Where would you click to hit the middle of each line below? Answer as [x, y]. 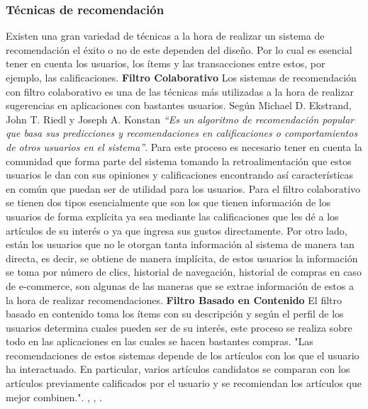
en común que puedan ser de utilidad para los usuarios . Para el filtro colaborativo [183, 188]
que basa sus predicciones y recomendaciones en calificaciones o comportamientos [182, 133]
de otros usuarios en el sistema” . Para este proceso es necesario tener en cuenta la [184, 146]
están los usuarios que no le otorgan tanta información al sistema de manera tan [180, 244]
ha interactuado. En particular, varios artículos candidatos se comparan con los [178, 369]
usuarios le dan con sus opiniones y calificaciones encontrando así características [180, 175]
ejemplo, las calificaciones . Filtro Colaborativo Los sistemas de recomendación [181, 77]
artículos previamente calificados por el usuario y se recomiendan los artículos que [184, 383]
